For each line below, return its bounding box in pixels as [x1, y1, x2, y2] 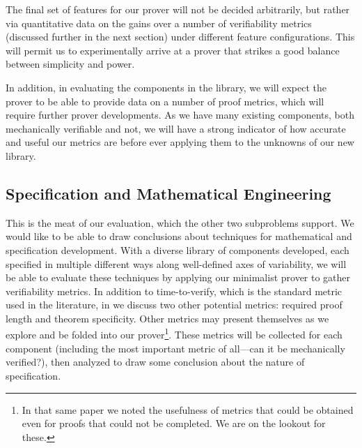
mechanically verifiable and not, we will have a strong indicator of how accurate [6, 121, 346, 135]
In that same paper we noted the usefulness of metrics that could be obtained [22, 402, 354, 417]
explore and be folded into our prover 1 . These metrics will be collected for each [6, 325, 343, 342]
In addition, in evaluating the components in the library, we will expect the [6, 80, 327, 94]
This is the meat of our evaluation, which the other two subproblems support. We [6, 215, 354, 230]
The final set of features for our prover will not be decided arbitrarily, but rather [6, 2, 350, 16]
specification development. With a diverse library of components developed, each [6, 242, 349, 257]
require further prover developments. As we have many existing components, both [6, 107, 355, 122]
